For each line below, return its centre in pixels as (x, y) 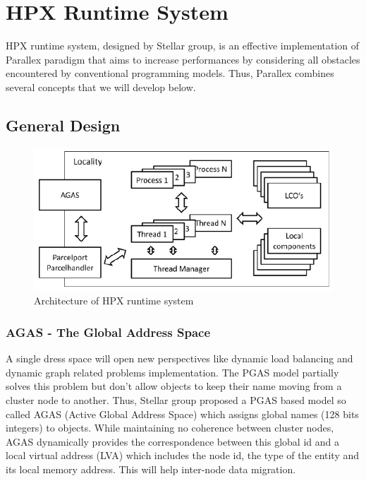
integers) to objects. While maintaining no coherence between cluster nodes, (170, 428)
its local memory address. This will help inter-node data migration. (151, 469)
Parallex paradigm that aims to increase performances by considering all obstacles (183, 59)
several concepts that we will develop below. (101, 87)
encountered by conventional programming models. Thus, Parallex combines (170, 73)
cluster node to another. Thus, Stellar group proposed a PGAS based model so (176, 399)
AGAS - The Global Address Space (108, 332)
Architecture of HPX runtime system (114, 301)
